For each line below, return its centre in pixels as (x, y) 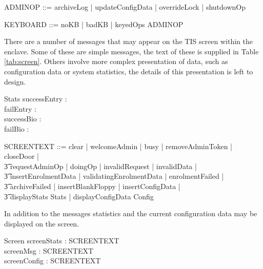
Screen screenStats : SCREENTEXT (62, 241)
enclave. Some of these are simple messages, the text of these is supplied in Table (131, 51)
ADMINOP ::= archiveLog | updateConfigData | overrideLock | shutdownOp (125, 7)
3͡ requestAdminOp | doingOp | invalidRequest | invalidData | (100, 166)
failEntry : (20, 108)
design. (15, 81)
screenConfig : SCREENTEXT (53, 261)
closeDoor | (22, 156)
